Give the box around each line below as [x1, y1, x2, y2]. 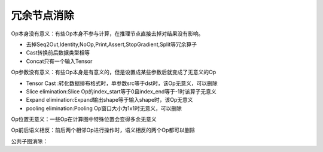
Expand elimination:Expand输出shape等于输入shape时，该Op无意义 [26, 96, 194, 104]
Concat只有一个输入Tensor [26, 57, 93, 65]
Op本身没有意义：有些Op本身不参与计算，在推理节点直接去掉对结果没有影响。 [11, 30, 204, 37]
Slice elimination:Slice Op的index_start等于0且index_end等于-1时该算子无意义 [26, 87, 217, 95]
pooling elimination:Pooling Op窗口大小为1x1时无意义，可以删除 [26, 105, 182, 112]
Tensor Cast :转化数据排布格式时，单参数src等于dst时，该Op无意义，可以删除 [26, 80, 218, 87]
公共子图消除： [11, 138, 48, 145]
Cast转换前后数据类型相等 [26, 49, 90, 56]
